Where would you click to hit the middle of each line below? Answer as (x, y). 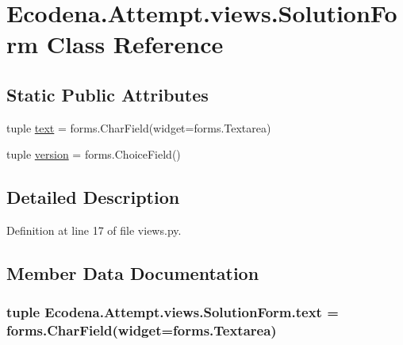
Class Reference (135, 44)
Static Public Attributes (107, 94)
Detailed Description (93, 197)
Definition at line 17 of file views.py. (94, 230)
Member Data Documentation (133, 273)
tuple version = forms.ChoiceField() (94, 154)
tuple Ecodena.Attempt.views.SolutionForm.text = (173, 312)
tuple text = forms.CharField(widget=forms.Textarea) (139, 127)
